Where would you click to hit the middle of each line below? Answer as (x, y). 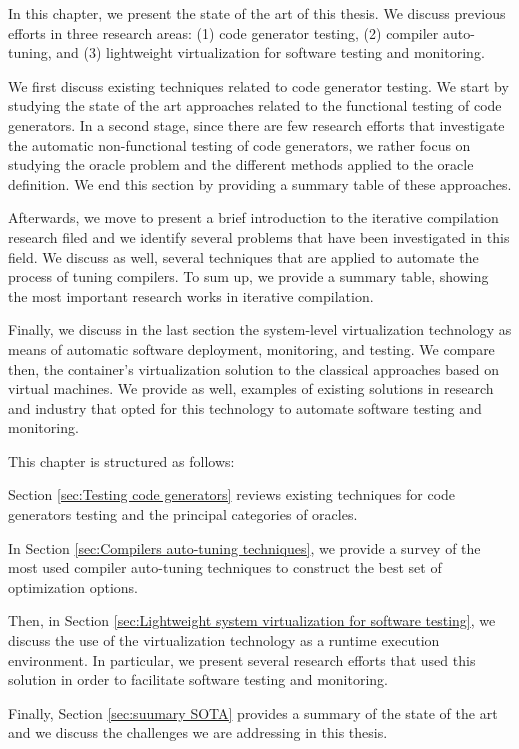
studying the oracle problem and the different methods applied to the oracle (241, 164)
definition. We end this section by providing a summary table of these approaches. (260, 183)
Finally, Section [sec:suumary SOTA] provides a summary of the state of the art (253, 712)
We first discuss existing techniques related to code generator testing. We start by (258, 85)
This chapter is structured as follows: (121, 460)
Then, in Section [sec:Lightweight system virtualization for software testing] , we (252, 620)
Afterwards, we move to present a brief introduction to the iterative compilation (253, 217)
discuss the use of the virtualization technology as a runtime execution (224, 640)
